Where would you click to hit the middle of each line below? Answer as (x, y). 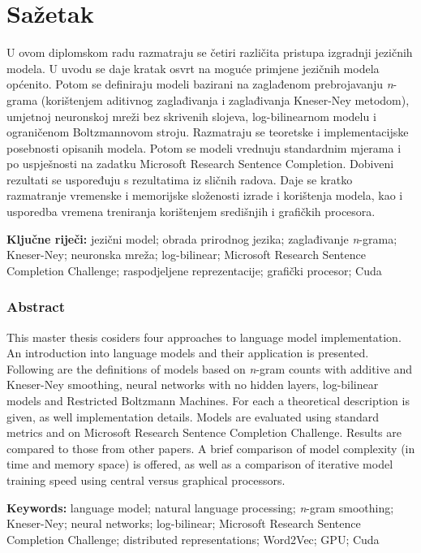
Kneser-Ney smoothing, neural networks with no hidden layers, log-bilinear (193, 385)
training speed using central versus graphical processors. (146, 480)
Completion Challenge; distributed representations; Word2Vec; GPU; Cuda (193, 539)
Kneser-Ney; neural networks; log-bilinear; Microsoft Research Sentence (184, 523)
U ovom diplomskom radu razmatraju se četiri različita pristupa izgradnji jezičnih (210, 52)
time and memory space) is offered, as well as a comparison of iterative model (200, 464)
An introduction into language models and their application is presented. (188, 353)
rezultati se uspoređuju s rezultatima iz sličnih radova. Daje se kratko (180, 179)
